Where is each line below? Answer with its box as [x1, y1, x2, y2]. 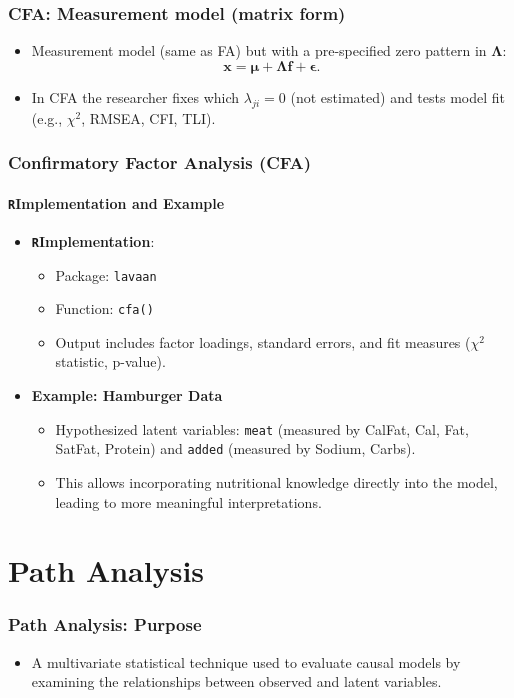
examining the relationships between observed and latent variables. [31, 671, 442, 692]
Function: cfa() [55, 298, 154, 319]
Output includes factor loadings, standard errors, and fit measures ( [55, 331, 471, 352]
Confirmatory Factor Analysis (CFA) [8, 150, 312, 175]
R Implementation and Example [8, 192, 225, 213]
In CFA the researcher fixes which [31, 86, 240, 107]
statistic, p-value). [55, 351, 166, 372]
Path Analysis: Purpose [8, 612, 202, 637]
